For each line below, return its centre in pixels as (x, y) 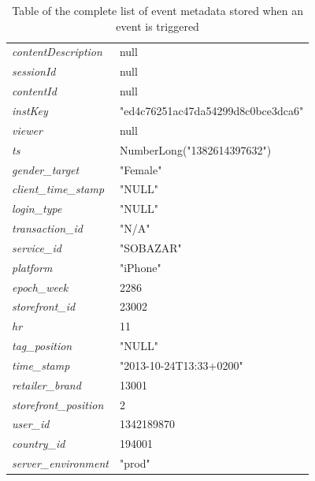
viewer (27, 130)
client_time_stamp (58, 189)
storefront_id (44, 306)
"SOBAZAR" (150, 247)
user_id (31, 424)
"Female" (141, 169)
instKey (30, 110)
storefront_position (58, 404)
